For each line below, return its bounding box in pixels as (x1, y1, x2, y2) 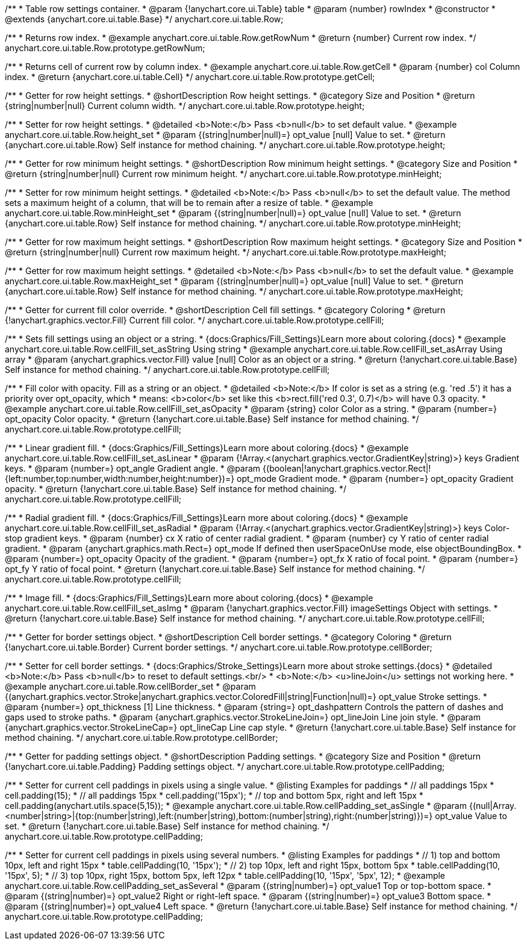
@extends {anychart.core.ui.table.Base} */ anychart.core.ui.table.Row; (5, 14, 284, 24)
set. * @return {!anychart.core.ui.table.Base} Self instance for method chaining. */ (5, 821, 329, 831)
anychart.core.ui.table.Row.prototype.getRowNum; (5, 43, 205, 53)
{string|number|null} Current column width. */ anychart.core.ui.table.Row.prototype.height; (5, 101, 365, 111)
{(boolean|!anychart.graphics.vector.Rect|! (263, 463, 431, 473)
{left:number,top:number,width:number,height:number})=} (5, 473, 235, 484)
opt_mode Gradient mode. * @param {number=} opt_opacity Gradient (237, 473, 514, 484)
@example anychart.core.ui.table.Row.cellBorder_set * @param (5, 681, 256, 691)
